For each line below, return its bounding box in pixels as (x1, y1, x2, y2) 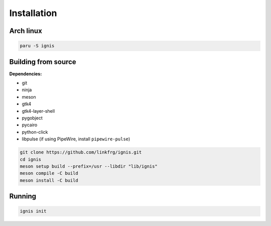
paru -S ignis (20, 43, 55, 49)
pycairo (22, 122, 38, 128)
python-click (22, 129, 48, 135)
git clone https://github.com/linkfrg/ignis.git (20, 149, 142, 155)
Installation (9, 8, 57, 19)
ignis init (20, 208, 47, 214)
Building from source (9, 58, 76, 66)
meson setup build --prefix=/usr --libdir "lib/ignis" (20, 163, 158, 169)
